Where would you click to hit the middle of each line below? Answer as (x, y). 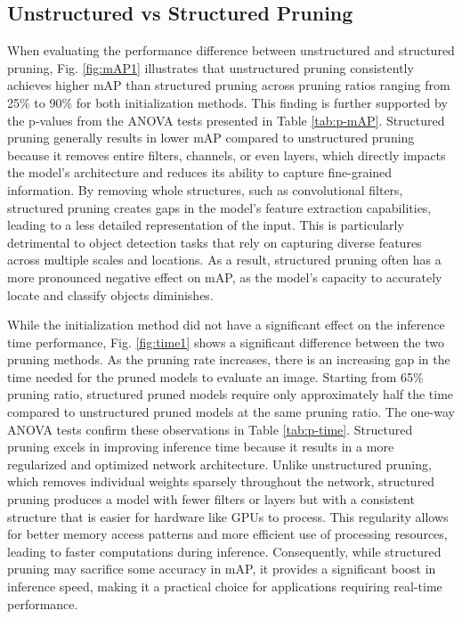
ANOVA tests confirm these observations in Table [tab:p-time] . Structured (210, 429)
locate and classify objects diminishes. (110, 294)
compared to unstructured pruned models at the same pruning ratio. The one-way (231, 412)
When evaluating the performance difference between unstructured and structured (231, 50)
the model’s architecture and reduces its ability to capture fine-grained (200, 172)
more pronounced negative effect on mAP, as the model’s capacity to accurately (225, 277)
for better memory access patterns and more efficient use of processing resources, (227, 534)
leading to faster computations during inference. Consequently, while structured (224, 551)
